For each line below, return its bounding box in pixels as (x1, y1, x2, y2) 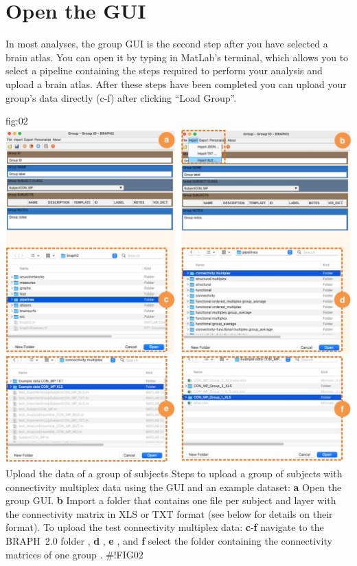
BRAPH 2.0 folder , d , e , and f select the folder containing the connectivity (5, 533, 332, 547)
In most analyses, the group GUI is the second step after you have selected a (5, 36, 328, 51)
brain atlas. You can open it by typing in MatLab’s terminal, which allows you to (5, 50, 349, 64)
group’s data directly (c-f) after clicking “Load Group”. (5, 90, 237, 105)
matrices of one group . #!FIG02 (5, 547, 143, 561)
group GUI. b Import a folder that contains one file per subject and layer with (5, 493, 336, 508)
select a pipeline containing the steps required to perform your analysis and (5, 63, 323, 78)
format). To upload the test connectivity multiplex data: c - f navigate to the (5, 520, 324, 534)
